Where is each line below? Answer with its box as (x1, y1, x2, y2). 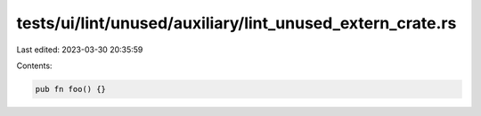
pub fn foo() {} (35, 84, 107, 94)
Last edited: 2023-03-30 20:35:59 (16, 44, 143, 55)
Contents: (16, 60, 53, 71)
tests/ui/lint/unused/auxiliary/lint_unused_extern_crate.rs (16, 13, 457, 33)
